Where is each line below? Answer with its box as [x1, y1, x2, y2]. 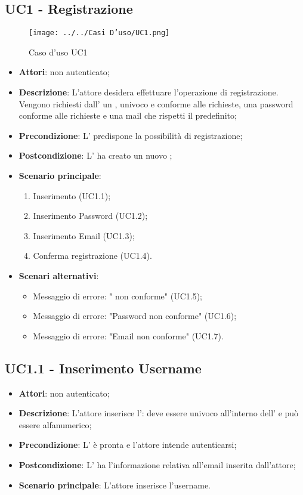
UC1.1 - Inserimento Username [5, 358, 202, 377]
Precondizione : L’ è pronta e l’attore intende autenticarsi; [18, 438, 237, 451]
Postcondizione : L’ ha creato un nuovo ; [18, 149, 172, 162]
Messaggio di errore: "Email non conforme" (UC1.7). [33, 329, 224, 342]
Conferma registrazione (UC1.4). [33, 249, 152, 262]
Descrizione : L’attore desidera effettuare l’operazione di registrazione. [18, 86, 279, 98]
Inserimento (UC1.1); [33, 189, 111, 202]
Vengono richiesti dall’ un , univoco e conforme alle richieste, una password [18, 97, 293, 110]
